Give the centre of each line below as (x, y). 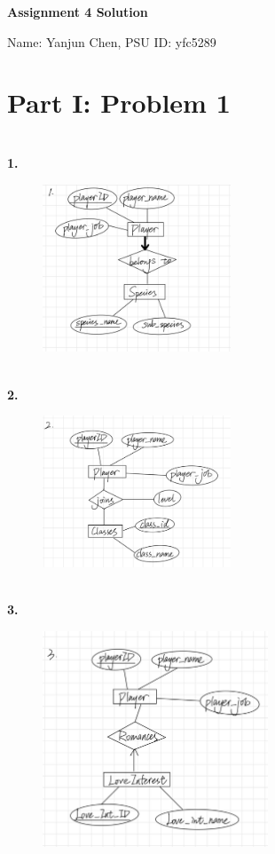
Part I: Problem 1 (119, 103)
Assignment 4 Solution (78, 12)
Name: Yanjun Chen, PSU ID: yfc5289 (112, 41)
